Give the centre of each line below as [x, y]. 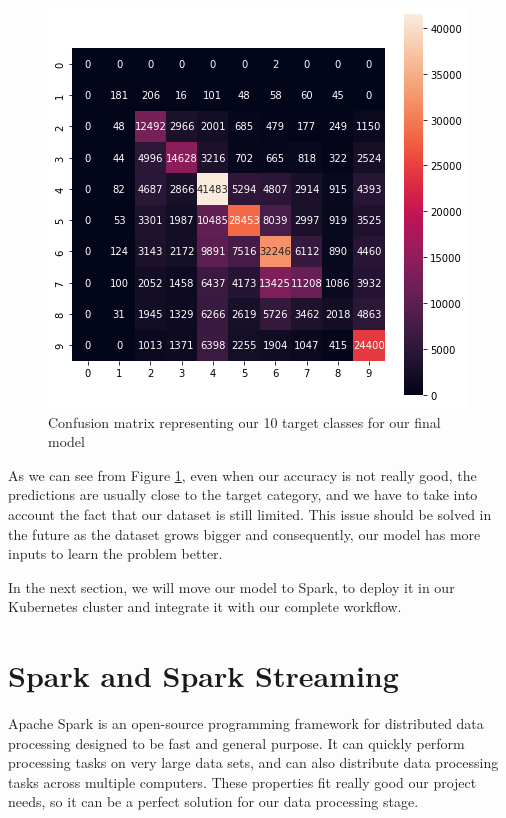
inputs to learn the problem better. [115, 553]
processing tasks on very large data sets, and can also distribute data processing [253, 762]
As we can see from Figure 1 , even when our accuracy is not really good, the [242, 474]
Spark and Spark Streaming [203, 675]
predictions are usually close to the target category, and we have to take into [243, 494]
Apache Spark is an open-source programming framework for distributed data [246, 723]
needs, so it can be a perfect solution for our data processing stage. [213, 801]
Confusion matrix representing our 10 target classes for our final [244, 421]
